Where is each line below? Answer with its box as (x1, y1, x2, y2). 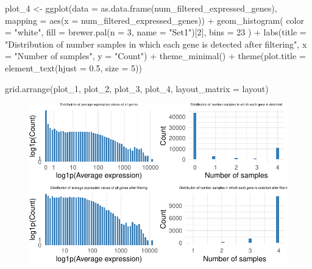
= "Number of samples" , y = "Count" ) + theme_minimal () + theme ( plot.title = (5, 49, 306, 62)
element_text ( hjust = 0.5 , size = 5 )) (5, 61, 142, 74)
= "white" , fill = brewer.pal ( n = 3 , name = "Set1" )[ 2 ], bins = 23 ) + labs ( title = (5, 26, 307, 38)
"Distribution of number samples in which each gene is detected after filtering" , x (5, 37, 307, 50)
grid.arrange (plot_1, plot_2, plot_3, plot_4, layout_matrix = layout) (5, 82, 269, 95)
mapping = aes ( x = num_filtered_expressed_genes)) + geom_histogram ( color (5, 13, 305, 26)
